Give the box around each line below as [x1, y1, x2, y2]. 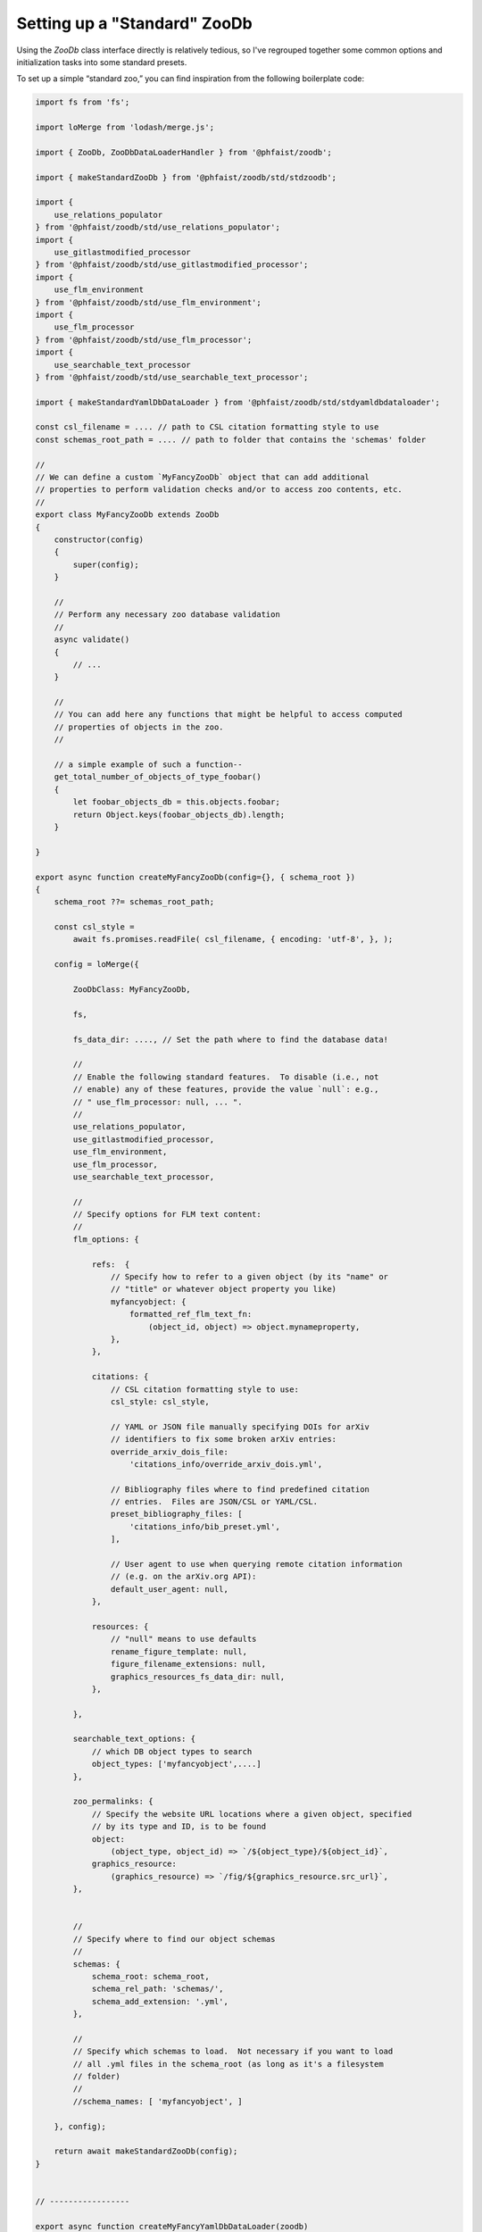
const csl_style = [54, 922, 135, 932]
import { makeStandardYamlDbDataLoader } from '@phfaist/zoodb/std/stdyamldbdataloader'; [35, 397, 441, 407]
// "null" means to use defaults [110, 1634, 257, 1645]
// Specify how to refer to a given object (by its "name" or [110, 1272, 388, 1282]
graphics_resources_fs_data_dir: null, [110, 1671, 286, 1682]
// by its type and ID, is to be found [91, 1821, 267, 1832]
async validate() [54, 635, 130, 645]
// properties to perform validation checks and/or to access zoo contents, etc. [35, 485, 403, 495]
